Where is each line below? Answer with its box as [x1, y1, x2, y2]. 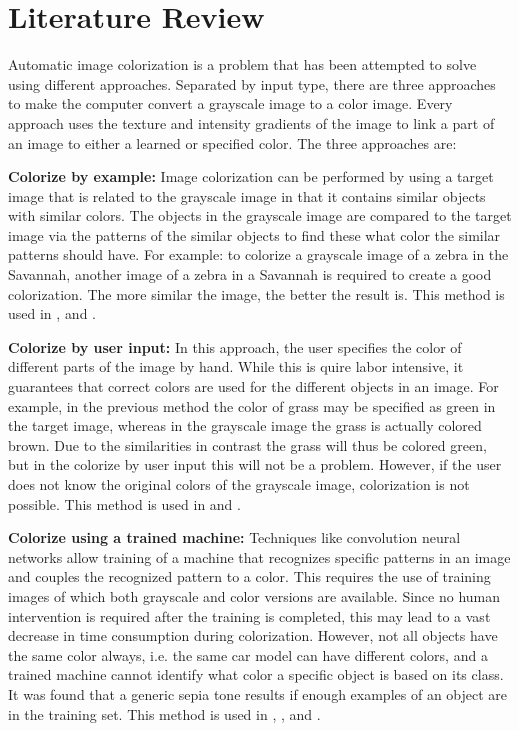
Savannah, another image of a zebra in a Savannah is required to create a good [8, 264, 492, 285]
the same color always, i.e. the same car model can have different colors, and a [8, 644, 488, 665]
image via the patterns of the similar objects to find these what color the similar [8, 224, 501, 245]
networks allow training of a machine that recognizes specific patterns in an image [8, 546, 511, 567]
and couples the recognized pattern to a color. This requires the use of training [8, 566, 491, 587]
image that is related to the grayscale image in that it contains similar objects [8, 185, 486, 206]
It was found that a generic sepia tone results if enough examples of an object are [8, 683, 508, 704]
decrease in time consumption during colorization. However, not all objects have [8, 625, 498, 646]
